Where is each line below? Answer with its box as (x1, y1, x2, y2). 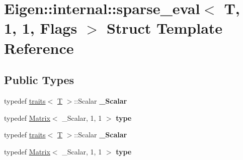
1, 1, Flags (4, 18, 77, 38)
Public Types (4, 72, 74, 88)
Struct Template (106, 18, 223, 38)
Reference (4, 37, 74, 58)
